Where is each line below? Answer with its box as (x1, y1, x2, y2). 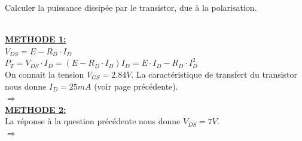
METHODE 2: (5, 103, 66, 115)
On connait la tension (5, 68, 84, 80)
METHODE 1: (5, 33, 66, 45)
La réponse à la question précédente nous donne (5, 115, 181, 127)
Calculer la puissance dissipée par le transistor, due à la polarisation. (5, 1, 257, 13)
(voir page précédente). (94, 79, 178, 92)
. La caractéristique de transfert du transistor (131, 68, 298, 80)
